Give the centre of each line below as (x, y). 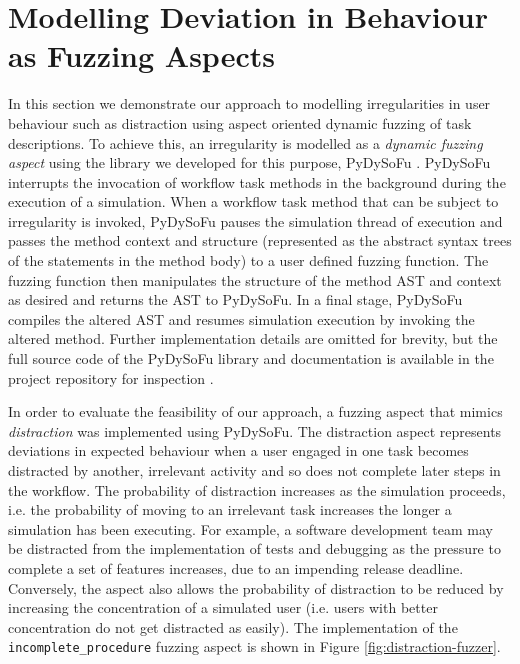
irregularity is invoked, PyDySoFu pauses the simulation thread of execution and (255, 220)
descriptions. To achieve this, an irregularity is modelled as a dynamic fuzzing (245, 142)
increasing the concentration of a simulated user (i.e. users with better (223, 607)
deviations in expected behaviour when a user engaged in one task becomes (238, 450)
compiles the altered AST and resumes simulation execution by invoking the (241, 318)
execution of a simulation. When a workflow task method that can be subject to (253, 201)
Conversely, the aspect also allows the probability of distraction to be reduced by (256, 587)
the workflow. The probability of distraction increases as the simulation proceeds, (257, 489)
